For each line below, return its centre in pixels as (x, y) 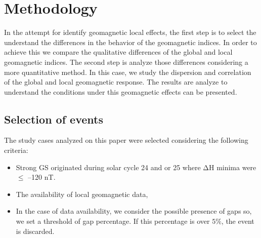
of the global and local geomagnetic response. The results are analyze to (116, 82)
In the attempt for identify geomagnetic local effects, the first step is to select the (130, 32)
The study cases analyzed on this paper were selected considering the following (126, 140)
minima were (236, 167)
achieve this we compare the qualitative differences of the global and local (118, 52)
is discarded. (35, 231)
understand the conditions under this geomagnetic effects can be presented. (121, 91)
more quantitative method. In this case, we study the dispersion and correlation (128, 72)
